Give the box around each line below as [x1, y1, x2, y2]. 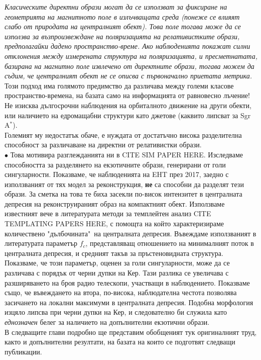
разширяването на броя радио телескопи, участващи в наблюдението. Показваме [5, 277, 250, 288]
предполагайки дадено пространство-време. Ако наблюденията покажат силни [5, 41, 250, 51]
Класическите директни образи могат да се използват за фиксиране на [5, 2, 227, 12]
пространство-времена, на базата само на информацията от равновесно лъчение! [5, 90, 250, 101]
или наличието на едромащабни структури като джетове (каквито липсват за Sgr [5, 110, 251, 120]
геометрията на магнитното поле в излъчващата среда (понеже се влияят [5, 11, 240, 22]
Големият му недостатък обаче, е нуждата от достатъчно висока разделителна [5, 129, 242, 140]
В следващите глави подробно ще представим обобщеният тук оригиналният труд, [5, 326, 257, 337]
